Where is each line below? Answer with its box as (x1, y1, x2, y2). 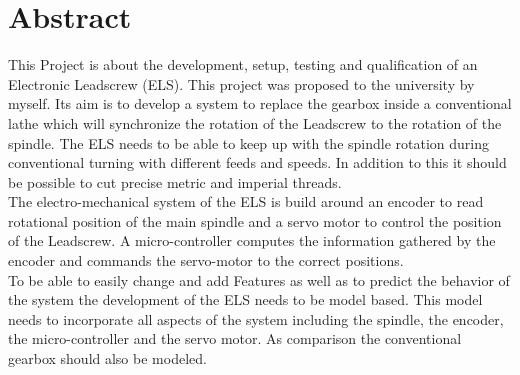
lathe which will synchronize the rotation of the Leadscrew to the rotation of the (8, 112, 502, 133)
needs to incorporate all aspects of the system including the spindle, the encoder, (8, 308, 504, 329)
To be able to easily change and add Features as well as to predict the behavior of (8, 269, 510, 290)
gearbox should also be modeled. (8, 348, 207, 369)
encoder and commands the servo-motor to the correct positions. (8, 250, 404, 271)
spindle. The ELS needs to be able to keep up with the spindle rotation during (8, 132, 490, 153)
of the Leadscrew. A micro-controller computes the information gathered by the (8, 230, 496, 251)
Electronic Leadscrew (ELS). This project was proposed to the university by (8, 73, 475, 94)
